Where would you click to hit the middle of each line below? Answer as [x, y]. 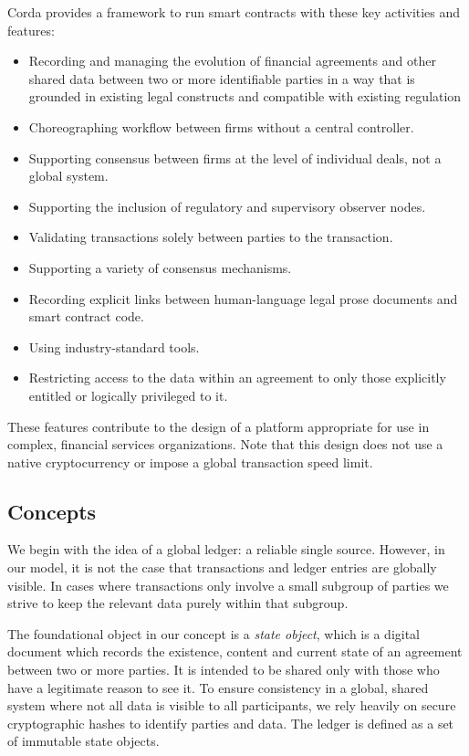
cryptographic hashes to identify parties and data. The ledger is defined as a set [231, 723]
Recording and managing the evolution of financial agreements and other [232, 61]
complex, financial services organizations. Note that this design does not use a [225, 444]
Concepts [52, 511]
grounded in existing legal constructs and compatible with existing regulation [245, 96]
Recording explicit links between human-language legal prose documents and [243, 298]
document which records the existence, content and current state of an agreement [235, 651]
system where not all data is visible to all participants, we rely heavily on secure [232, 705]
